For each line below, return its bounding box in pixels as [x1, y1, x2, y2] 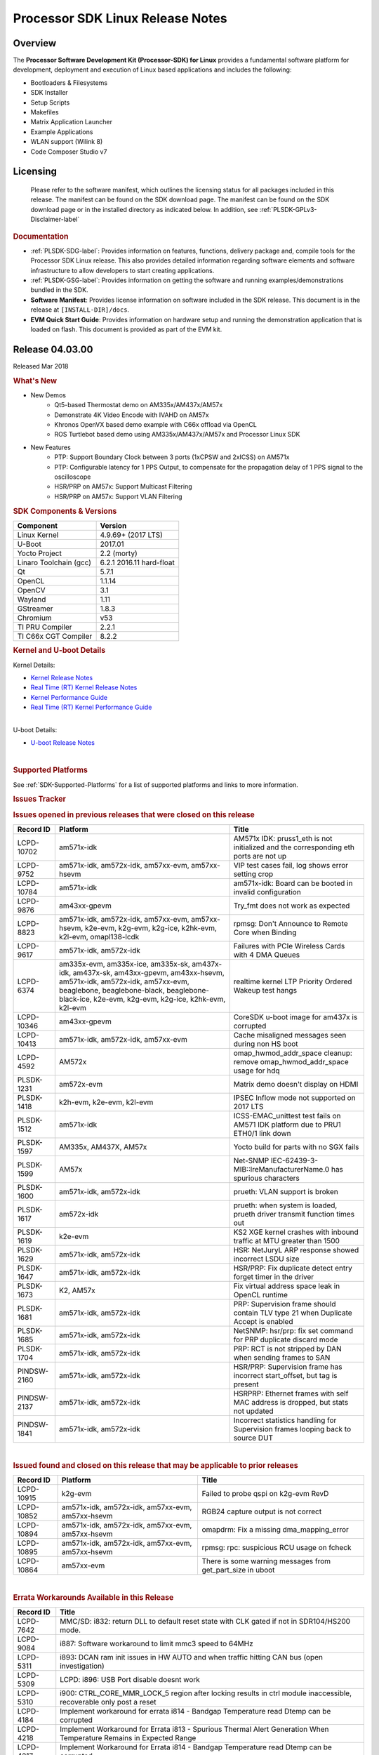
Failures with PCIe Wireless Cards [233, 941, 345, 951]
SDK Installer [30, 88, 68, 97]
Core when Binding [233, 927, 297, 937]
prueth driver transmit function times [233, 1209, 354, 1219]
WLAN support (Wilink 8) [30, 138, 103, 146]
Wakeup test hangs [233, 985, 298, 995]
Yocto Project [17, 548, 62, 558]
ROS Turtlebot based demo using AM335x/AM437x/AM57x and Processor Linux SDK [54, 430, 300, 439]
